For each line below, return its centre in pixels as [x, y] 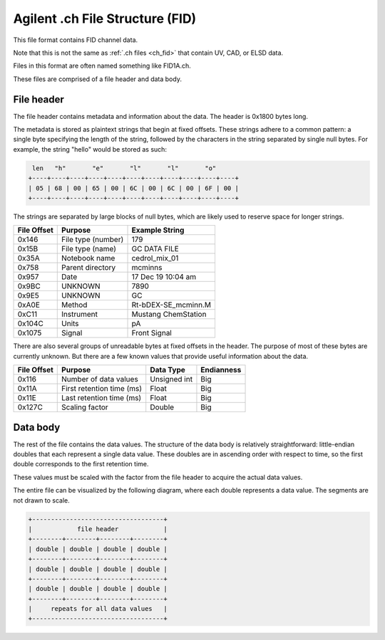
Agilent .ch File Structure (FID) [105, 19]
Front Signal [152, 333]
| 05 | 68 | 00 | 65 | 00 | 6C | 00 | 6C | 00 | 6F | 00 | [133, 188]
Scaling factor [85, 407]
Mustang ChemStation [169, 315]
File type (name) [89, 249]
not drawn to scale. [42, 500]
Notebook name [88, 258]
